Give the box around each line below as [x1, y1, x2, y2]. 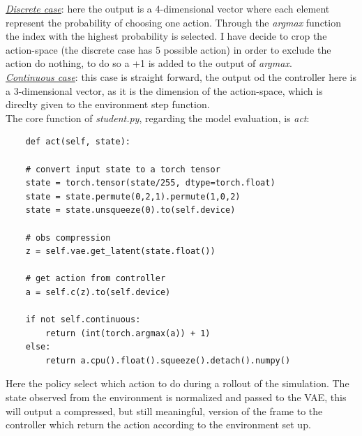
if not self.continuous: [25, 315, 141, 325]
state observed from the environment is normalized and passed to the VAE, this [6, 390, 347, 405]
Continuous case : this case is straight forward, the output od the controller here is [6, 69, 356, 84]
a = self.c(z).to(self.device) [25, 287, 171, 297]
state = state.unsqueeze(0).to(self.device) [25, 205, 236, 216]
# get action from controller [25, 273, 166, 284]
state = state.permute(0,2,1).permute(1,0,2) [25, 191, 241, 202]
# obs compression [25, 232, 111, 243]
